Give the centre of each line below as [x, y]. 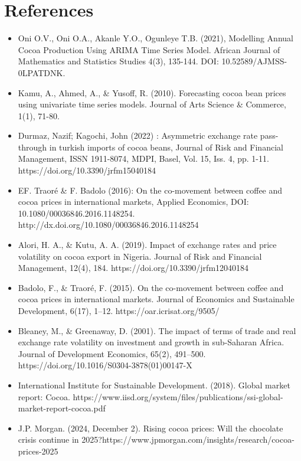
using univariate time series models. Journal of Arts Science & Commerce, [152, 104]
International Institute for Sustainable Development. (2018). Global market [154, 385]
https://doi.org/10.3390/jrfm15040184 [87, 170]
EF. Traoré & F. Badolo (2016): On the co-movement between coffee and [150, 190]
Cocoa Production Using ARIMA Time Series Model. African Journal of [149, 49]
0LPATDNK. [42, 72]
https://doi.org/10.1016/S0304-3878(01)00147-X [105, 365]
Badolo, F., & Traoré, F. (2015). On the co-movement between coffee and [151, 287]
